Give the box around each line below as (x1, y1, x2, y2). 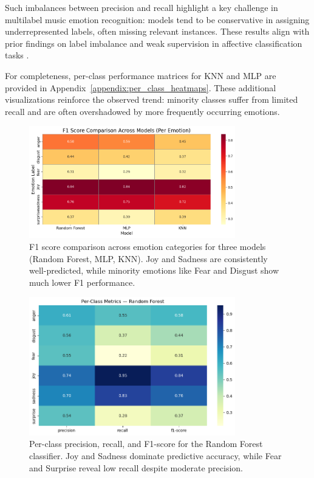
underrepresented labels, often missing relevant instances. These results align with (5, 25, 310, 38)
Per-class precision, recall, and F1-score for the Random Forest (29, 437, 263, 450)
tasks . (5, 49, 29, 61)
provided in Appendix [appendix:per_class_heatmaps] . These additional (5, 81, 276, 94)
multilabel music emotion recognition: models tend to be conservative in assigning (5, 13, 310, 26)
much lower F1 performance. (29, 275, 135, 288)
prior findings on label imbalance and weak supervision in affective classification (5, 36, 302, 49)
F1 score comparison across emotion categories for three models (29, 240, 266, 252)
